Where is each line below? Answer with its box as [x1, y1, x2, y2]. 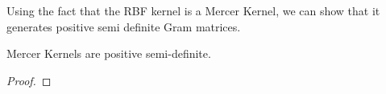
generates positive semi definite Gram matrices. [6, 18, 241, 35]
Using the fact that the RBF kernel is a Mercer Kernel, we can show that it [6, 2, 380, 18]
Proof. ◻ [6, 72, 52, 88]
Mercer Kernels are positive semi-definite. [6, 45, 211, 62]
